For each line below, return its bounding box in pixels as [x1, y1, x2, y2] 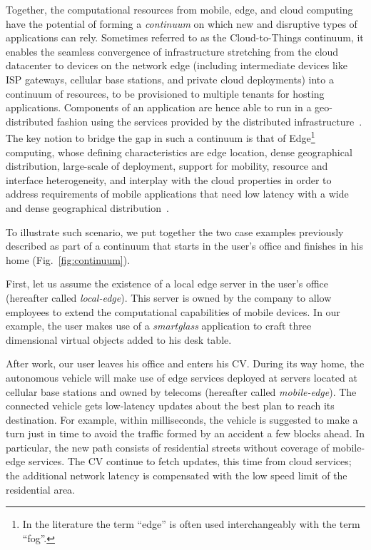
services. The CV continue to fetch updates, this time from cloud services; [28, 454, 352, 469]
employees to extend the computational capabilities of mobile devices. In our [6, 304, 340, 319]
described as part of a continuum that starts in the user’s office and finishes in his [6, 238, 363, 253]
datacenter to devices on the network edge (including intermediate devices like [6, 58, 347, 73]
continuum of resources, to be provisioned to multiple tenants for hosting [6, 86, 325, 101]
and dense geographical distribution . [6, 200, 169, 215]
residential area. [6, 482, 75, 496]
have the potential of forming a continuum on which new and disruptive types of [6, 16, 357, 31]
